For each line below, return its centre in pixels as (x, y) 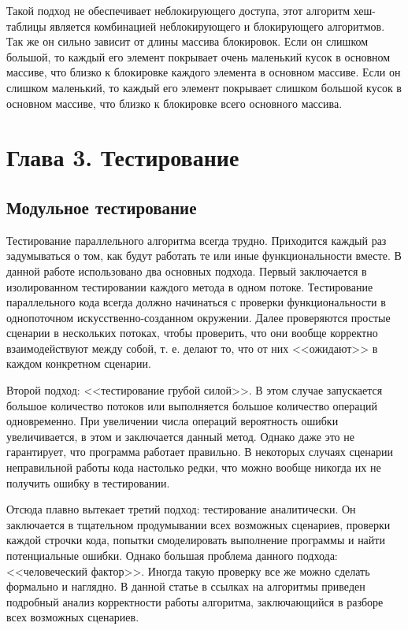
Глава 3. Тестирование (123, 157)
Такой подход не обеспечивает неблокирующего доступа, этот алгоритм (178, 10)
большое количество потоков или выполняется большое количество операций (192, 405)
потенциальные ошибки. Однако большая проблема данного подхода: (172, 556)
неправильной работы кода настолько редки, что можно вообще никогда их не (194, 467)
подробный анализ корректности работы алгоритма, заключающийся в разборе (195, 601)
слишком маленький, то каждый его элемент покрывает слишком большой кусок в (204, 87)
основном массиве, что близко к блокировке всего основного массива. (174, 103)
